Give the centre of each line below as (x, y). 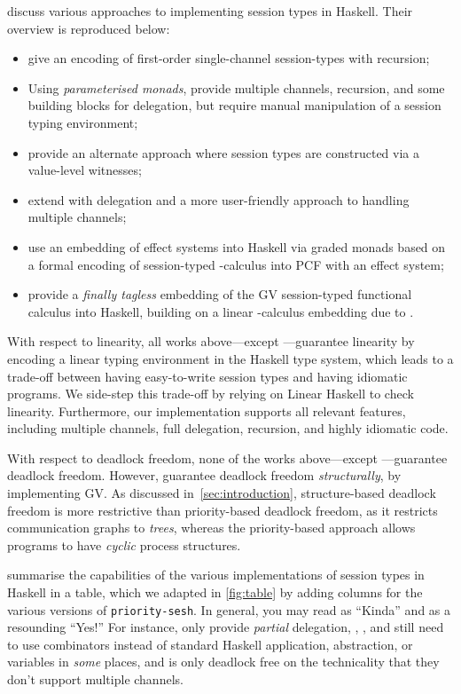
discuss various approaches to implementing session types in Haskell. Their (210, 11)
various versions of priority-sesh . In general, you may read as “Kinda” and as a (229, 609)
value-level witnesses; (85, 170)
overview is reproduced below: (89, 28)
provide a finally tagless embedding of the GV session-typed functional (220, 294)
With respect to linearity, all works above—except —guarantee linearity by (211, 341)
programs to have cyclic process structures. (124, 544)
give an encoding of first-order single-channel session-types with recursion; (229, 58)
